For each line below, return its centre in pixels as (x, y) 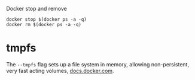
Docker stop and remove (36, 9)
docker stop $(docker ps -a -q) (46, 20)
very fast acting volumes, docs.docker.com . (60, 71)
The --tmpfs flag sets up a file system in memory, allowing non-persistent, (98, 64)
